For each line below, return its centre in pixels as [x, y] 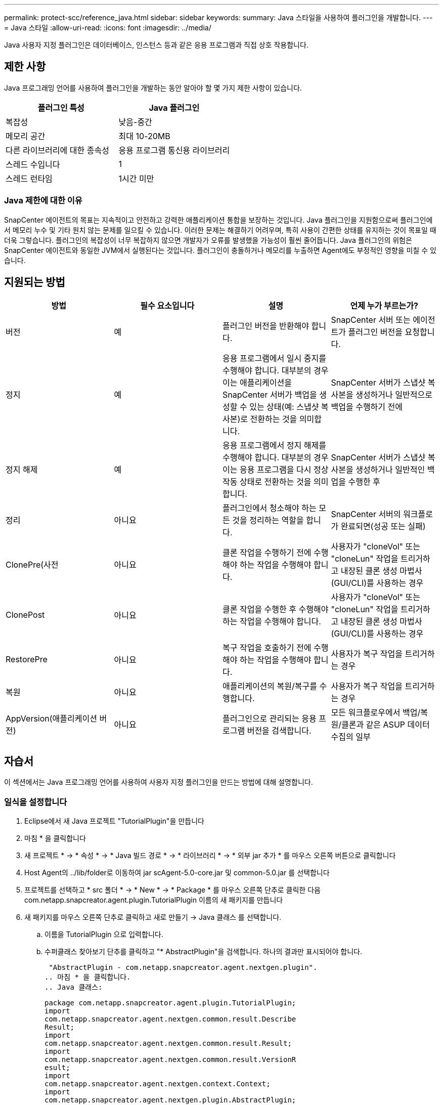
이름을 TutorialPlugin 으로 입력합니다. [104, 934]
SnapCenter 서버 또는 [371, 320]
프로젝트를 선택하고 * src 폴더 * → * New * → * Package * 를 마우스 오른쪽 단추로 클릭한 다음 [172, 890]
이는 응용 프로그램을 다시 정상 [276, 470]
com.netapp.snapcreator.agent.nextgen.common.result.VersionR [170, 1060]
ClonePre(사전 [32, 565]
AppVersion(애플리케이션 [51, 719]
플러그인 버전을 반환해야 [266, 326]
